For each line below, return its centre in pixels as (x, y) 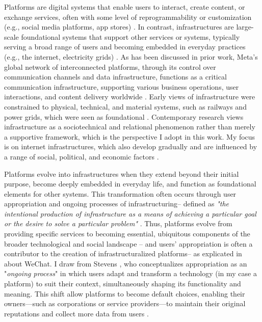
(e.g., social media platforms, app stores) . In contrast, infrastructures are (119, 27)
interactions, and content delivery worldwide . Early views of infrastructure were (130, 97)
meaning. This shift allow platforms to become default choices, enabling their (125, 293)
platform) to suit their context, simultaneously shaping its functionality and (123, 284)
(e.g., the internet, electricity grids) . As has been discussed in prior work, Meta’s (131, 56)
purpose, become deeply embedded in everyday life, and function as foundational (130, 184)
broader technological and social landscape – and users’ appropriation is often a (128, 243)
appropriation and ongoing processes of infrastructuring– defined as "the (117, 204)
